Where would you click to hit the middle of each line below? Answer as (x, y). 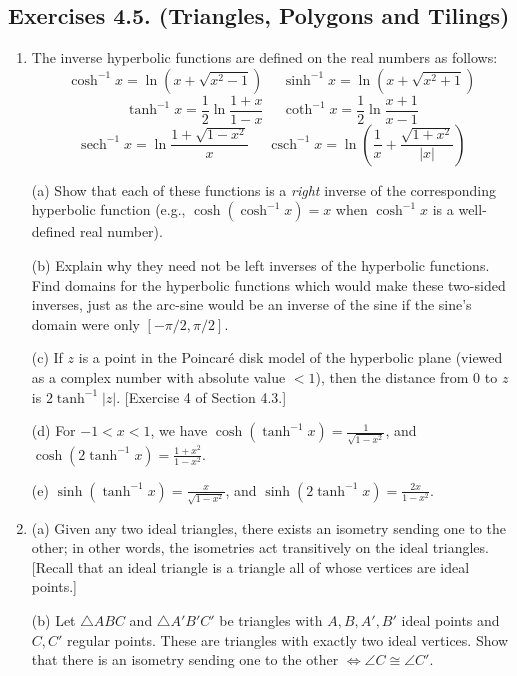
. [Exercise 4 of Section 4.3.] (201, 396)
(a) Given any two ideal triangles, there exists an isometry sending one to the (269, 527)
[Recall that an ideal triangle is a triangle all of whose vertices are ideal (250, 566)
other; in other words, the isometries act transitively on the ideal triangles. (260, 547)
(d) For (53, 430)
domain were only (85, 323)
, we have (179, 430)
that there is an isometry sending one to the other (185, 659)
